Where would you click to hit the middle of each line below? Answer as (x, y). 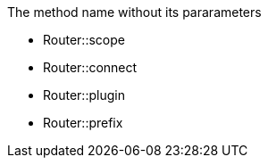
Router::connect (90, 67)
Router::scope (84, 40)
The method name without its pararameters (134, 12)
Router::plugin (84, 95)
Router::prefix (83, 123)
